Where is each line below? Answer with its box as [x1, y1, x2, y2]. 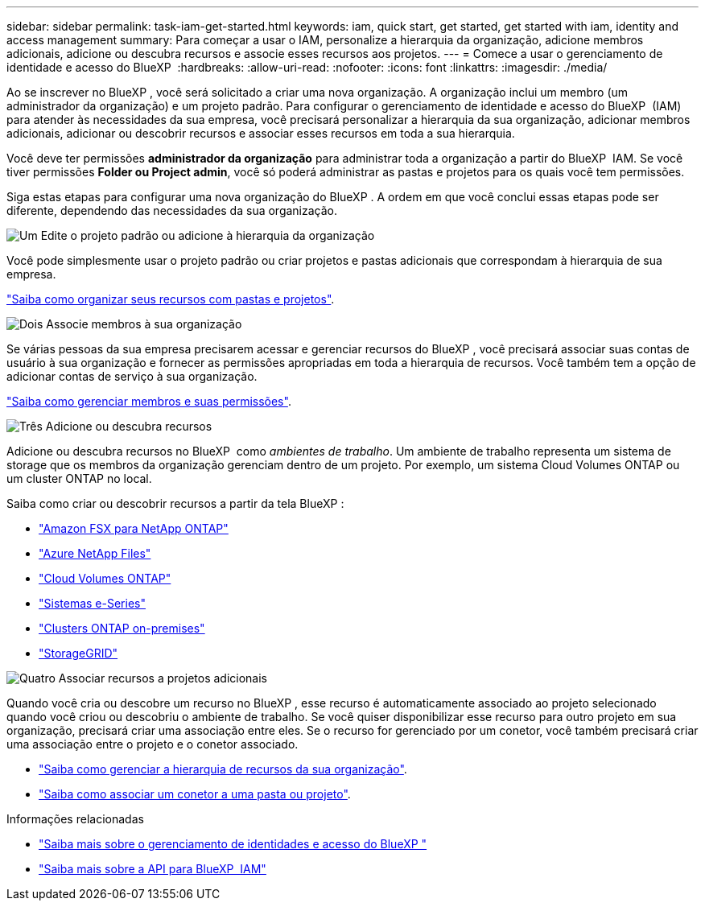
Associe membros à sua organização [46, 317, 242, 331]
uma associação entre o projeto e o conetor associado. [6, 737, 299, 751]
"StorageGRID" [39, 646, 118, 660]
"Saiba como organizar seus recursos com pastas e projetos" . [6, 292, 335, 306]
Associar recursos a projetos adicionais [58, 671, 267, 685]
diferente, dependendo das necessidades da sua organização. [6, 204, 338, 217]
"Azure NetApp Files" [39, 546, 151, 560]
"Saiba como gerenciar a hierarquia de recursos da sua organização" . [39, 762, 407, 776]
